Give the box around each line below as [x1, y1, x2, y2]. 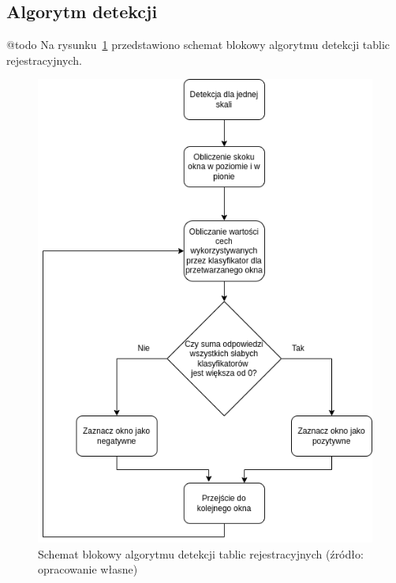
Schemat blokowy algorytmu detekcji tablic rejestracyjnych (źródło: [38, 545, 364, 562]
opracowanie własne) [38, 561, 138, 577]
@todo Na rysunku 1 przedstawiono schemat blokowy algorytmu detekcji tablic [6, 36, 390, 53]
